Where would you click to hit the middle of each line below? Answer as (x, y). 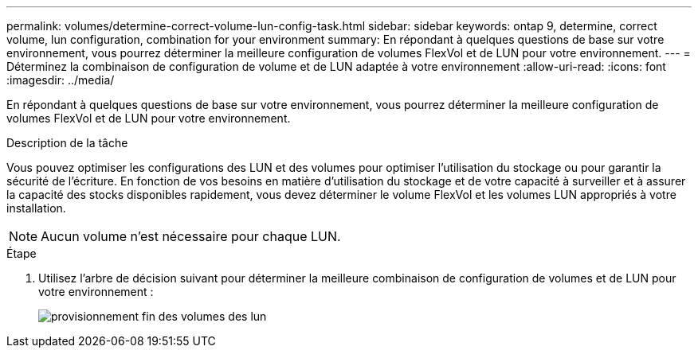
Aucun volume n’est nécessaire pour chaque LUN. (191, 236)
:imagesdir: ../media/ (61, 80)
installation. (36, 208)
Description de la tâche (67, 143)
